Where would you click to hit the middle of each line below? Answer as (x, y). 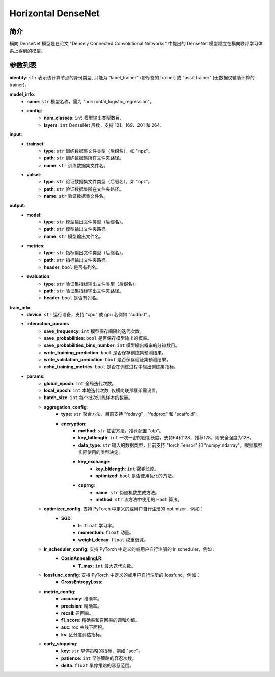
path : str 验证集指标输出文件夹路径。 (84, 291)
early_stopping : (61, 644)
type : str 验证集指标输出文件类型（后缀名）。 (92, 284)
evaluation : (39, 276)
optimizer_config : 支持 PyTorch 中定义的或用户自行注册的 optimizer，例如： (124, 509)
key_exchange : (94, 461)
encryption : (74, 424)
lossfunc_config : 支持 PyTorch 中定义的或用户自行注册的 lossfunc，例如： (122, 575)
